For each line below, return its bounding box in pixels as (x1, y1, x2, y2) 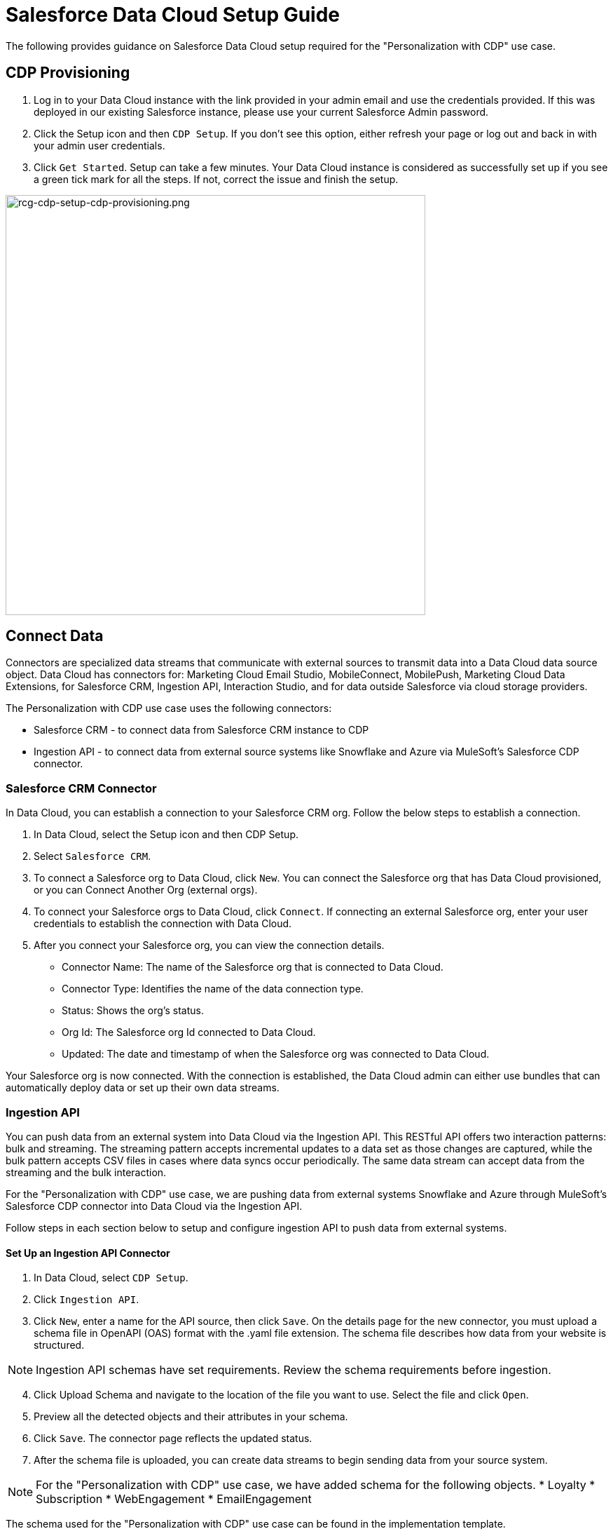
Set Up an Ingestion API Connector (6, 1246, 170, 1259)
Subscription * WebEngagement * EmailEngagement (36, 1492, 312, 1507)
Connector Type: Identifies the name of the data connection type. (62, 983, 364, 995)
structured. (34, 1339, 85, 1352)
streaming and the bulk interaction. (6, 1166, 167, 1178)
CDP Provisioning (6, 64, 130, 82)
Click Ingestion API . (34, 1293, 139, 1306)
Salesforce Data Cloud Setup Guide (6, 3, 340, 27)
